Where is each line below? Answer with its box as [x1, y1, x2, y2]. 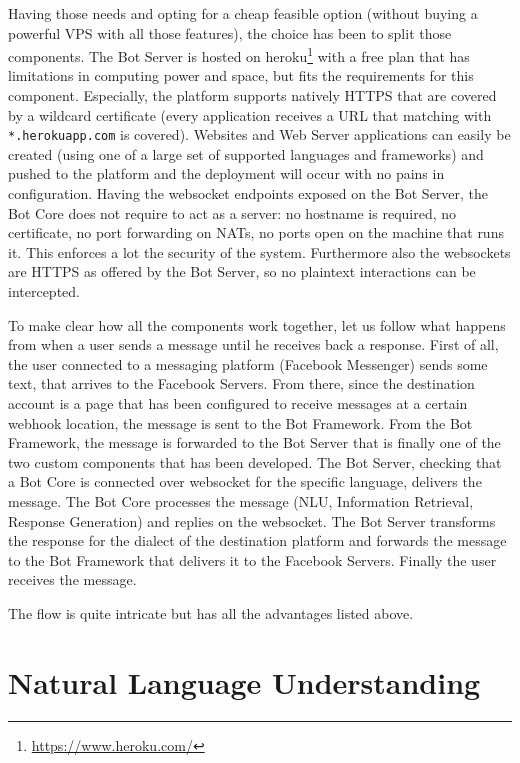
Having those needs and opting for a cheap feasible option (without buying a [8, 3, 478, 23]
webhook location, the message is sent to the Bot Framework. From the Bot [8, 412, 473, 433]
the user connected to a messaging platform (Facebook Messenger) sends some [8, 353, 488, 374]
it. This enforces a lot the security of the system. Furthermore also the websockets [8, 241, 511, 262]
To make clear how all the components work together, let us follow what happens [8, 314, 506, 335]
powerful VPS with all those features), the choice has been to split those [8, 22, 452, 43]
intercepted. [8, 281, 80, 302]
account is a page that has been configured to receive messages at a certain [8, 393, 468, 413]
